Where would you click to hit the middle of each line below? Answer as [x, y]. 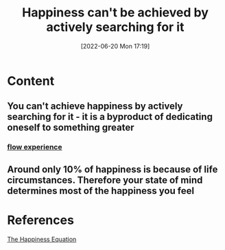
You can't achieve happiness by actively [95, 107]
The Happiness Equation [42, 239]
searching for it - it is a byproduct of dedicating [110, 117]
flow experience [35, 147]
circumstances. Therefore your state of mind [105, 180]
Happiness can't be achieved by [115, 13]
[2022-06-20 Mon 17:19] [115, 46]
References [40, 220]
